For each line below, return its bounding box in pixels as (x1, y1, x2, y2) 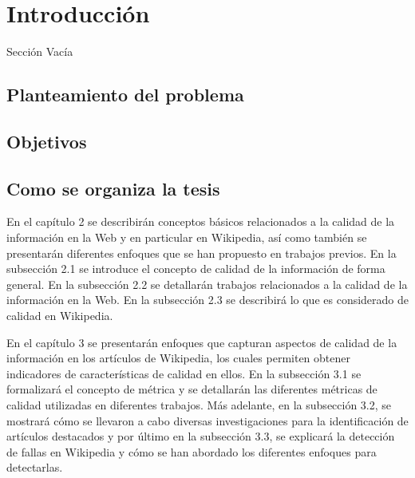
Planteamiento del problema (6, 82, 244, 107)
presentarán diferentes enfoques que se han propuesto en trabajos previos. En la (6, 244, 397, 261)
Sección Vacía (6, 43, 73, 60)
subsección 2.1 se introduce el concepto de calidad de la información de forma (6, 260, 385, 277)
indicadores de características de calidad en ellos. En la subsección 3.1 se (6, 365, 362, 381)
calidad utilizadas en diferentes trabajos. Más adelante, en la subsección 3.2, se (6, 397, 392, 413)
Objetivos (6, 128, 87, 153)
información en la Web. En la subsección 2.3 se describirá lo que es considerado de (6, 291, 409, 308)
